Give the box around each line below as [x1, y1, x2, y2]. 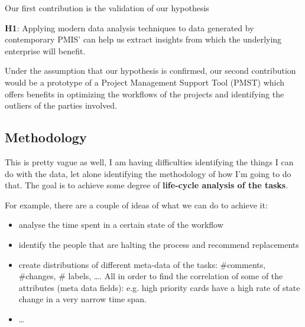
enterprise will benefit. [5, 44, 86, 57]
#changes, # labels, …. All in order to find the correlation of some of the [18, 270, 283, 282]
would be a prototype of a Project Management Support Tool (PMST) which [5, 76, 285, 88]
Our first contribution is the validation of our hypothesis [5, 2, 209, 14]
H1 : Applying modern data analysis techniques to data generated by [5, 21, 254, 34]
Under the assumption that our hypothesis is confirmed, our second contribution [5, 64, 296, 77]
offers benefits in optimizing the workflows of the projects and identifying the [5, 87, 284, 100]
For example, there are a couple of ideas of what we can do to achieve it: [5, 198, 268, 211]
